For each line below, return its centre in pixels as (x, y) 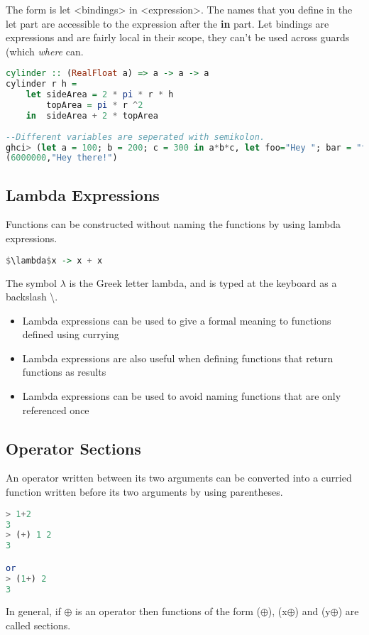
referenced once (56, 409)
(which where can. (45, 51)
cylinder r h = (42, 84)
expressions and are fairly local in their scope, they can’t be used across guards (178, 37)
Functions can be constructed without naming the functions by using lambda (173, 224)
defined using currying (71, 334)
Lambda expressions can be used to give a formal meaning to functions (177, 320)
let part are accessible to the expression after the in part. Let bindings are (167, 23)
